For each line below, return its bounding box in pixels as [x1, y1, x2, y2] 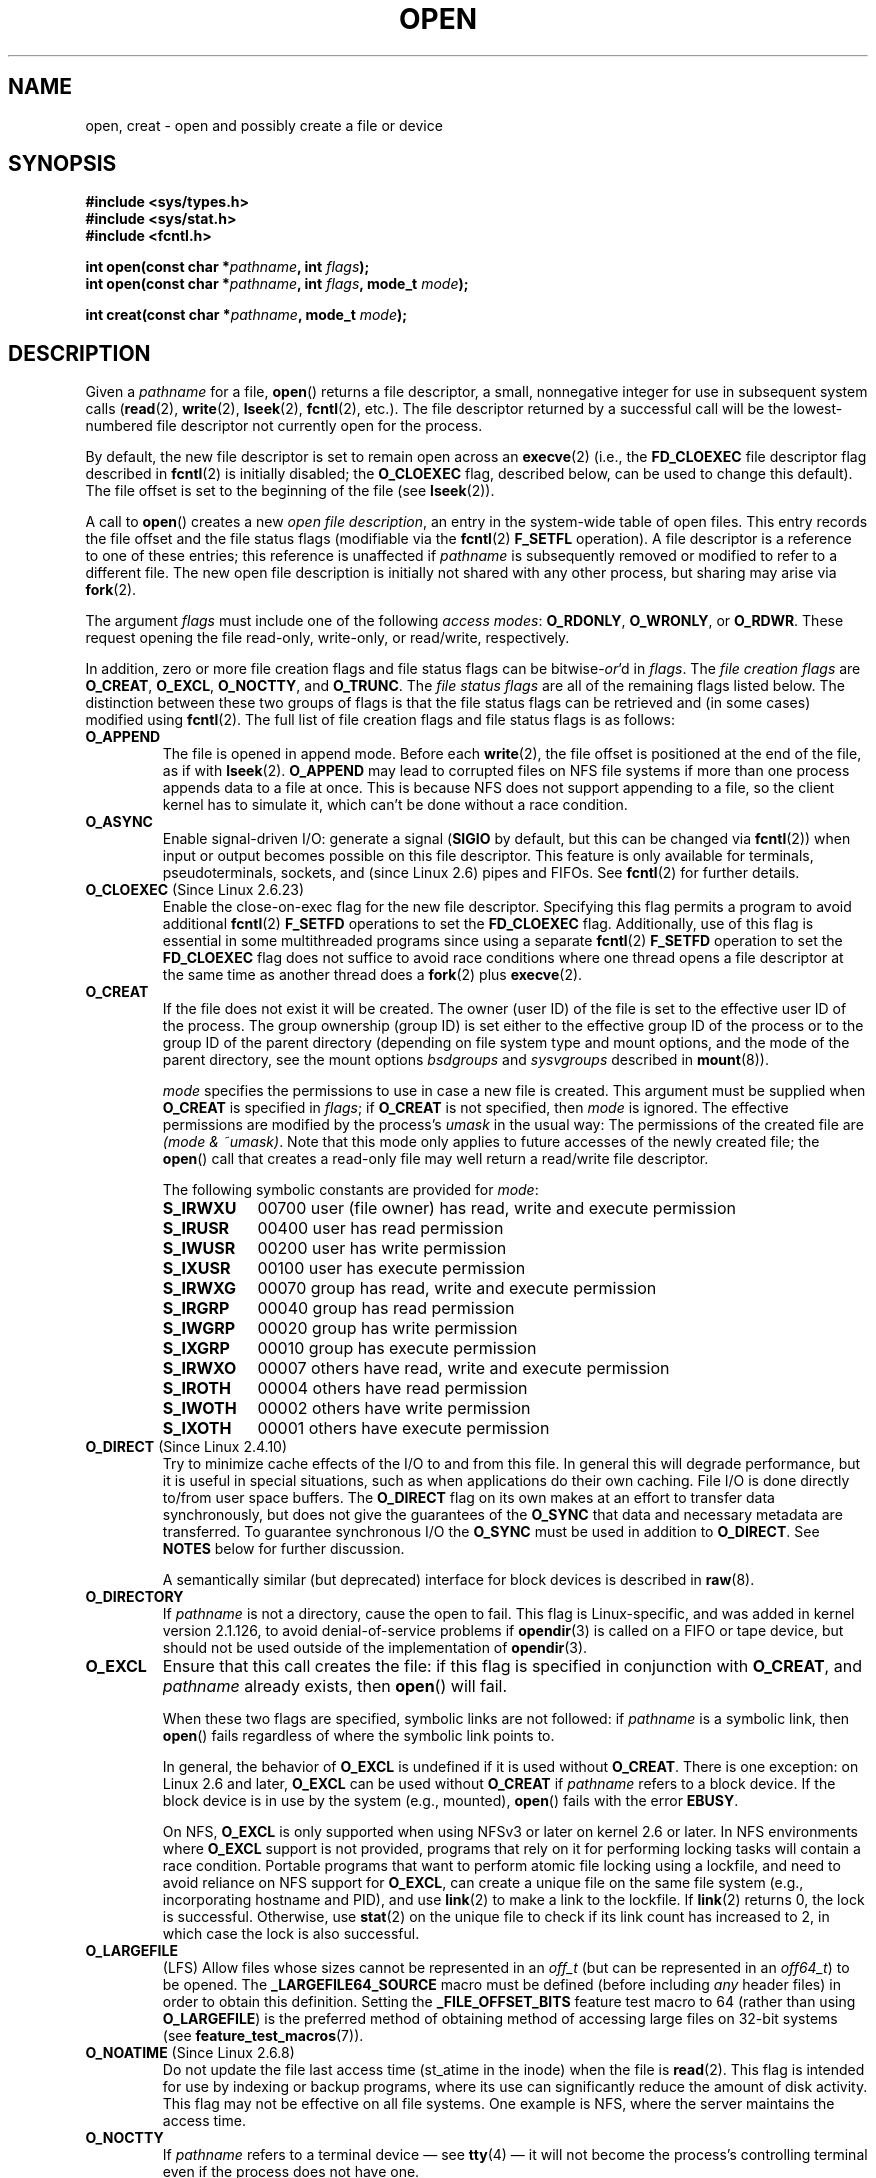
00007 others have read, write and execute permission [257, 1358, 670, 1379]
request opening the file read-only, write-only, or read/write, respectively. [85, 629, 570, 647]
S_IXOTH [162, 1418, 232, 1439]
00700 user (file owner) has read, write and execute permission [257, 1198, 736, 1219]
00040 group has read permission [257, 1298, 515, 1319]
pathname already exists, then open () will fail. [162, 1676, 508, 1697]
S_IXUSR [162, 1258, 231, 1279]
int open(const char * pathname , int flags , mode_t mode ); [85, 275, 469, 293]
